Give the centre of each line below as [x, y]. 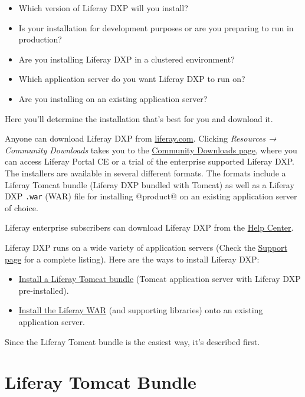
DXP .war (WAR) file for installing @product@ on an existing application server [151, 196]
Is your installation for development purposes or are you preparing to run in [156, 27]
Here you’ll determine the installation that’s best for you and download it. [139, 118]
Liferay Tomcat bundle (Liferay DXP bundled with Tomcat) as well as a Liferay [150, 184]
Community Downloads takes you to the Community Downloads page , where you [151, 150]
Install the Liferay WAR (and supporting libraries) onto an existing [141, 310]
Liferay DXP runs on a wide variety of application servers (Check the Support [146, 247]
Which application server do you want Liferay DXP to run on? [132, 79]
